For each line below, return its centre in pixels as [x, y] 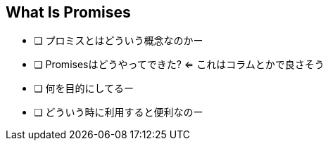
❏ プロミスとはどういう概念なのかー [119, 41]
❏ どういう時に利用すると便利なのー [119, 112]
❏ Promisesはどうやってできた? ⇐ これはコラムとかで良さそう [179, 65]
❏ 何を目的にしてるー [84, 88]
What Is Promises [68, 12]
